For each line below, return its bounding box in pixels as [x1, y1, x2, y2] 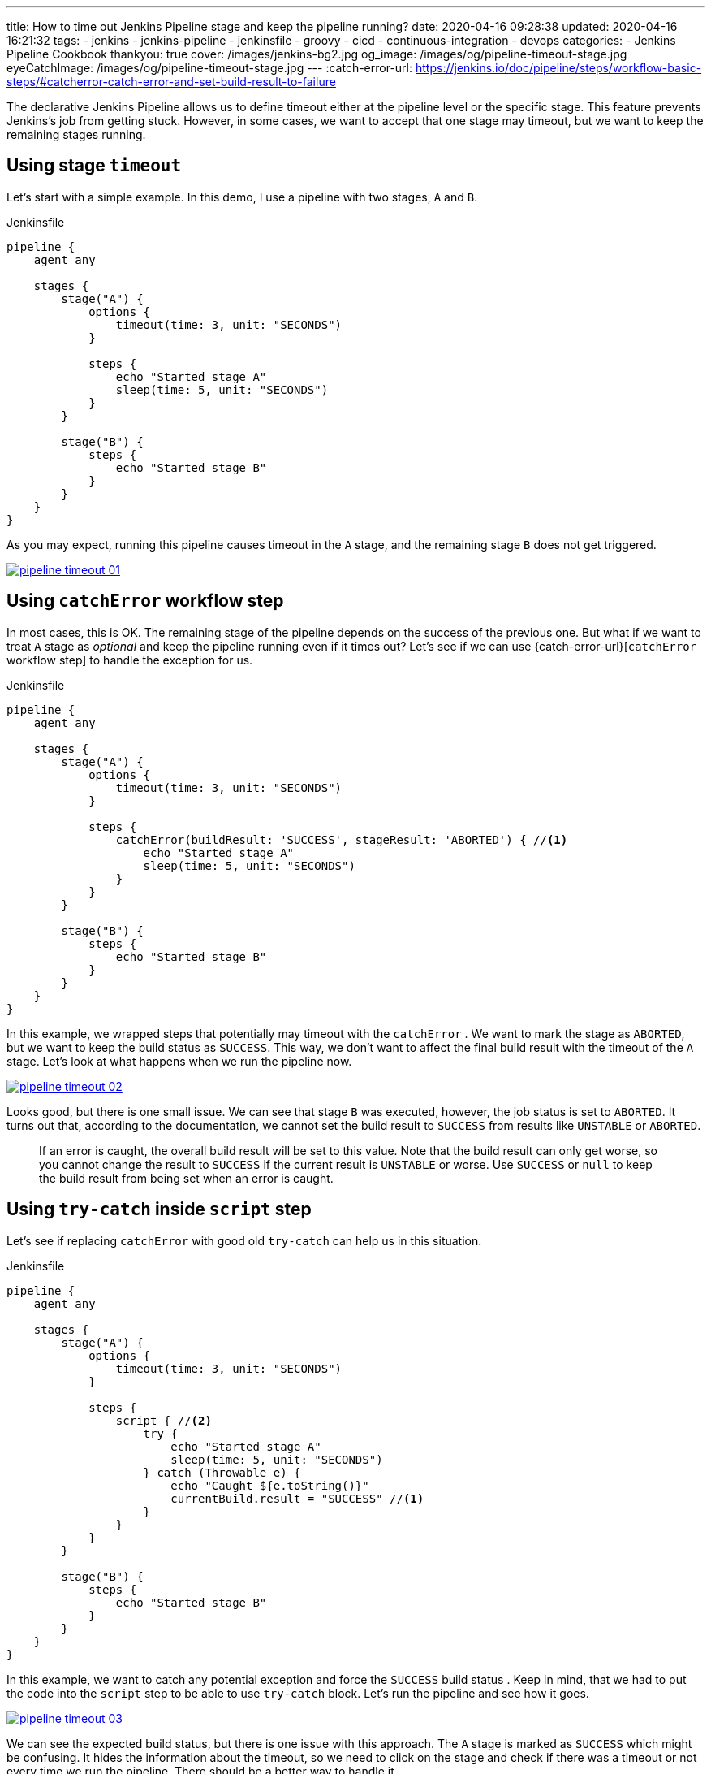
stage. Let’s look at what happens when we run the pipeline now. [6, 1054, 352, 1068]
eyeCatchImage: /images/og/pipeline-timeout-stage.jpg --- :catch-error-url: [6, 61, 413, 75]
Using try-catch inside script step [6, 1199, 312, 1220]
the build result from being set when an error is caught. [39, 1170, 334, 1185]
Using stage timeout [6, 155, 182, 176]
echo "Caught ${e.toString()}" [170, 1478, 369, 1492]
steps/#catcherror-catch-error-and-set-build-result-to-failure [6, 75, 336, 89]
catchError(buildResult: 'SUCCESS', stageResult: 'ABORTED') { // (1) [115, 833, 568, 846]
